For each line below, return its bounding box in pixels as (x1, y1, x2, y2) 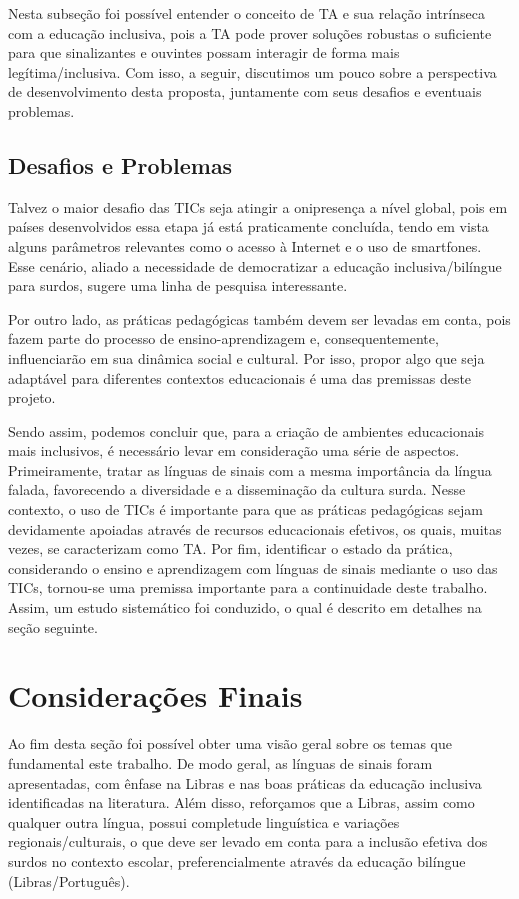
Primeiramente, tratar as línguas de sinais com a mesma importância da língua (8, 459, 492, 480)
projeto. (8, 387, 56, 408)
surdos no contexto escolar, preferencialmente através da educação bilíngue (8, 850, 466, 871)
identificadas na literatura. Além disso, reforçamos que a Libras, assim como (8, 792, 475, 813)
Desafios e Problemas (8, 149, 233, 180)
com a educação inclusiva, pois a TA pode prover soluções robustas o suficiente (8, 22, 492, 43)
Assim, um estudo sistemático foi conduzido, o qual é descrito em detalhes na (8, 597, 482, 618)
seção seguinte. (8, 616, 98, 637)
